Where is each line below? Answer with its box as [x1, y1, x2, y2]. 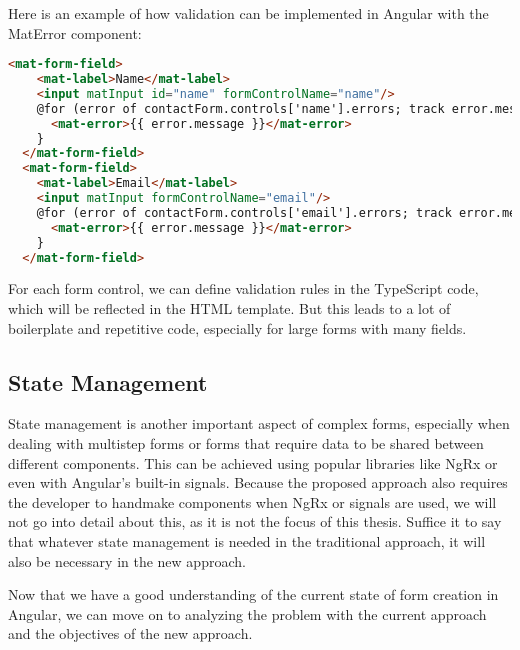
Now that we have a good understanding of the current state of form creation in [8, 584, 499, 605]
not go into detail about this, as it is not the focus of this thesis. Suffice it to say [8, 511, 502, 532]
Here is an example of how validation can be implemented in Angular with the [8, 3, 489, 23]
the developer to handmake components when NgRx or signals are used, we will [8, 491, 497, 512]
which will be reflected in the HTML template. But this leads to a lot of [8, 298, 451, 319]
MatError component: [8, 22, 142, 43]
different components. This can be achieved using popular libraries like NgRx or [8, 452, 498, 473]
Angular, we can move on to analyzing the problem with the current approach [8, 603, 487, 624]
